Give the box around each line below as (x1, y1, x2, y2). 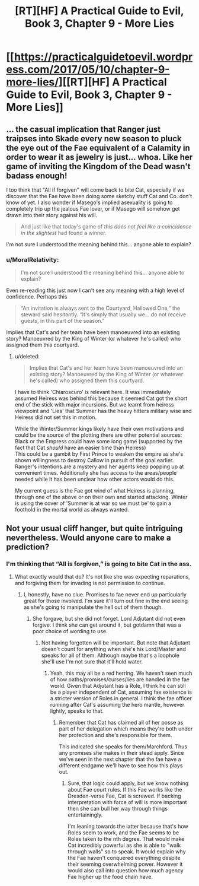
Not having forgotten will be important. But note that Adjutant (41, 639, 191, 646)
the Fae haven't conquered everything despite (68, 854, 181, 861)
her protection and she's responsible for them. (59, 731, 172, 738)
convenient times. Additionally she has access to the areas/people (14, 469, 177, 477)
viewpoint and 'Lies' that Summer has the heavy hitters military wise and (14, 408, 192, 415)
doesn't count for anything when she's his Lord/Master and (41, 645, 187, 652)
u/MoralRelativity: (6, 255, 59, 263)
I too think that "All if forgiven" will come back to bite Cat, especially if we (6, 186, 185, 193)
